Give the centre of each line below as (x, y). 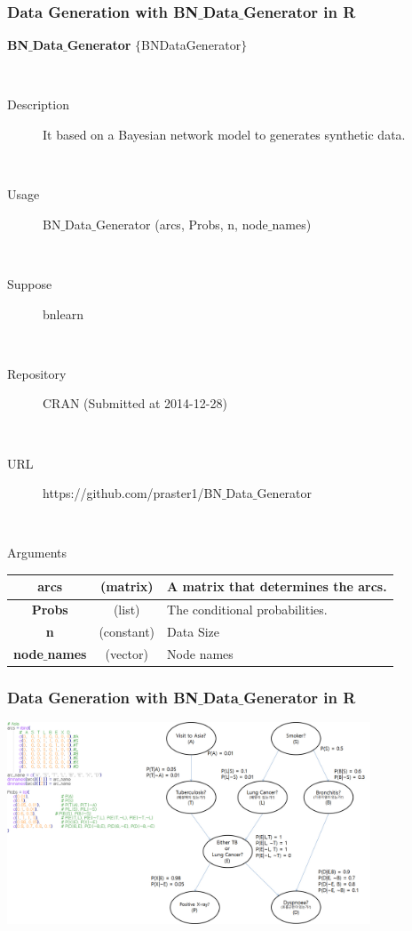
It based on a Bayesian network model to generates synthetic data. (224, 134)
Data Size (193, 632)
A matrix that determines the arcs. (277, 586)
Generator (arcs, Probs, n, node (182, 224)
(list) (127, 610)
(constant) (127, 632)
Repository (37, 373)
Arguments (37, 553)
